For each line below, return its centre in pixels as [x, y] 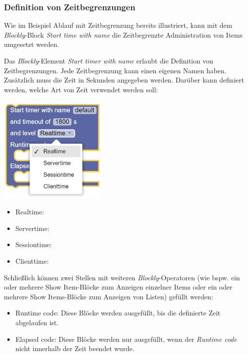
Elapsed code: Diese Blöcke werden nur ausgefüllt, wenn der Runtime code [126, 339]
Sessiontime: [34, 244]
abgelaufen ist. [37, 322]
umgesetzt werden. [32, 44]
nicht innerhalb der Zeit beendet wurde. [75, 348]
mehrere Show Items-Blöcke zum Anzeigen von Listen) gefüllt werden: [109, 296]
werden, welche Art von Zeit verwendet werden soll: [81, 89]
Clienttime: [32, 261]
